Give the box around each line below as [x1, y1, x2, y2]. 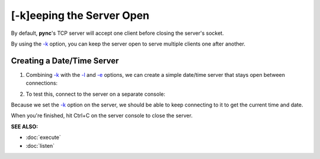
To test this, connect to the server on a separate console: [25, 90, 165, 98]
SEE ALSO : [11, 123, 39, 130]
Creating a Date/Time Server [11, 56, 119, 66]
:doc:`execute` [25, 134, 62, 141]
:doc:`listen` [25, 142, 55, 149]
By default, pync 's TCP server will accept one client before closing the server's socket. [11, 30, 225, 37]
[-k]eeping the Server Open [11, 9, 150, 22]
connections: [25, 80, 58, 87]
